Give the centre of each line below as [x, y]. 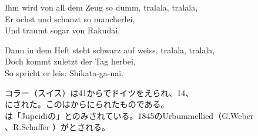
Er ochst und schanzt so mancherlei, [70, 18]
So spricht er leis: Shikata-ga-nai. [64, 72]
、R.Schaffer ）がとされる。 [58, 127]
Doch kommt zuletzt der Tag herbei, [70, 61]
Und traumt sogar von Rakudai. [62, 30]
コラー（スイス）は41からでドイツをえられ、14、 [99, 92]
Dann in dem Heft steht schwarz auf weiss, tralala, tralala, [110, 50]
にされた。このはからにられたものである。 [87, 104]
